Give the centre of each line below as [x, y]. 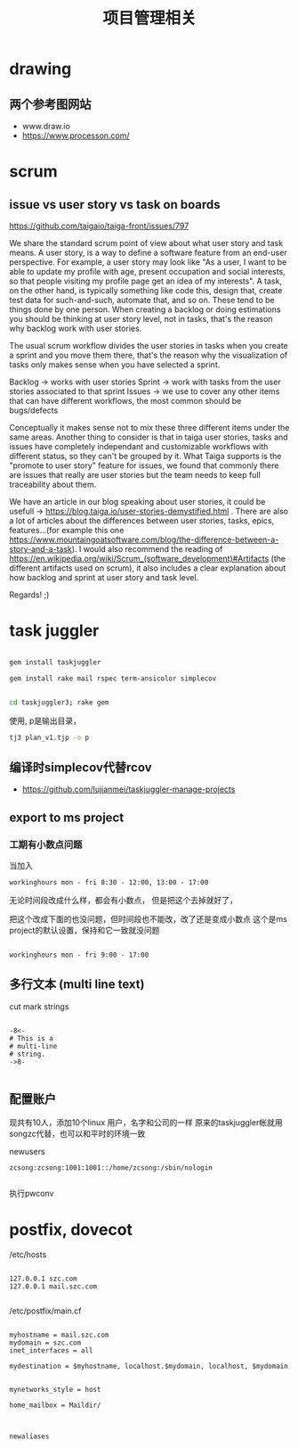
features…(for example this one [67, 530]
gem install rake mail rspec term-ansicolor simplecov [113, 679]
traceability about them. [53, 484]
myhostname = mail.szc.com [59, 1335]
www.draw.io [46, 126]
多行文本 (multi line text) [77, 985]
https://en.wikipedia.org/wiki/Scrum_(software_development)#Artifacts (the [148, 559]
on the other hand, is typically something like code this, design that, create [146, 290]
